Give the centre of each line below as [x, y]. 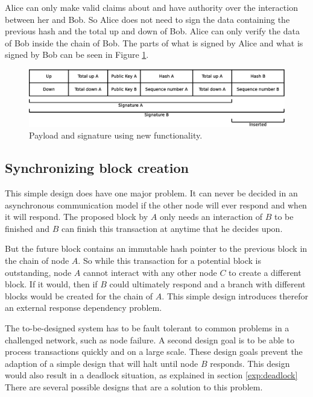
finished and [27, 228]
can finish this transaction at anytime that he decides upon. [172, 228]
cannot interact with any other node [150, 272]
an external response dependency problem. [84, 308]
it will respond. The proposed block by [77, 217]
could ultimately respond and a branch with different [207, 284]
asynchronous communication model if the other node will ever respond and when [156, 205]
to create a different [265, 272]
